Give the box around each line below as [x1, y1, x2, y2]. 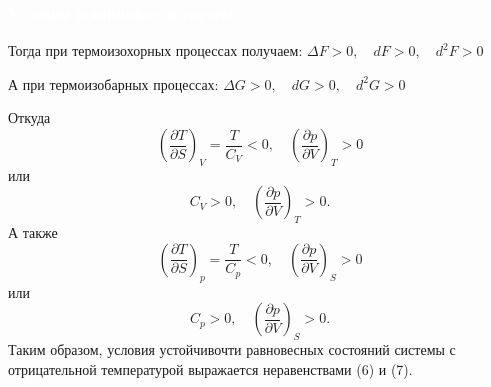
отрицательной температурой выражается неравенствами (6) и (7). [8, 358, 413, 379]
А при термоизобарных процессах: [8, 73, 219, 94]
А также [8, 222, 58, 243]
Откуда [8, 107, 51, 128]
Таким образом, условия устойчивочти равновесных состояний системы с [8, 338, 456, 359]
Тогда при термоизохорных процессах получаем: [8, 40, 303, 61]
